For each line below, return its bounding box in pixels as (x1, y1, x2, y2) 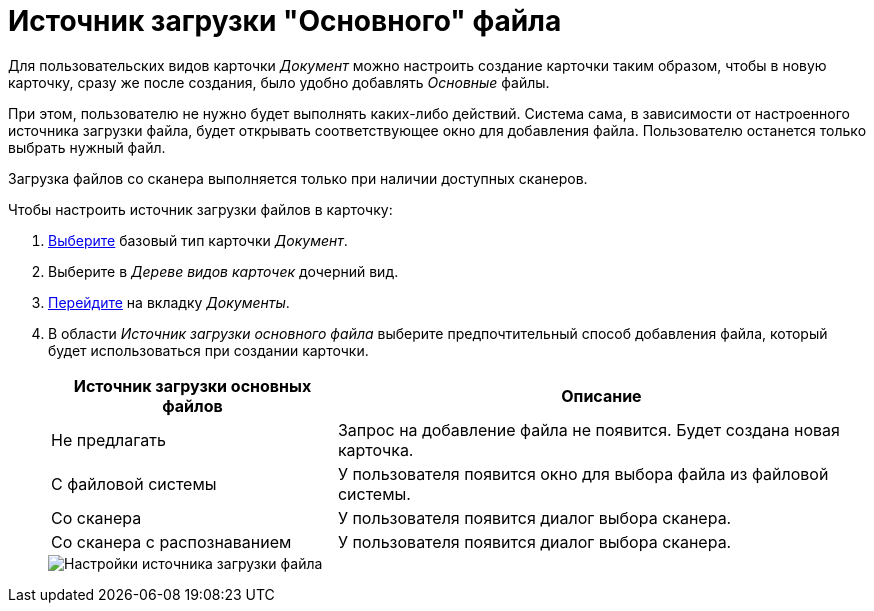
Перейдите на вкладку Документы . (48, 293, 290, 311)
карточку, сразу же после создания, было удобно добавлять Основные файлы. (8, 73, 550, 91)
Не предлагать (51, 429, 166, 450)
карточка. (337, 439, 414, 460)
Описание (561, 385, 642, 406)
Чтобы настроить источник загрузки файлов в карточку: (8, 200, 393, 218)
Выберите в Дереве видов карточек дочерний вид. (48, 262, 399, 280)
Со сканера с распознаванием (51, 531, 292, 552)
